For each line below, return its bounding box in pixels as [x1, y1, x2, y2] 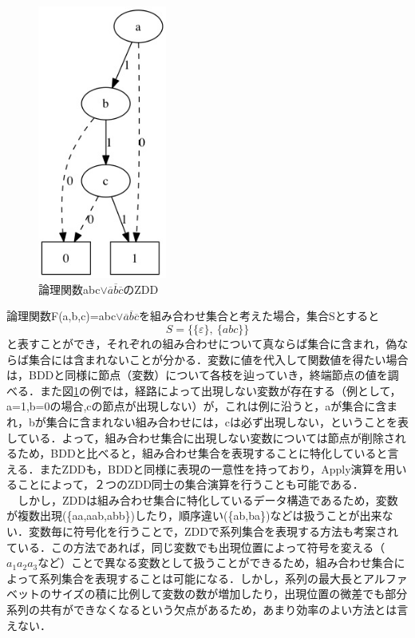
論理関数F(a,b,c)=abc [6, 307, 117, 324]
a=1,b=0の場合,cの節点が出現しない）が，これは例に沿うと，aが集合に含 [6, 398, 387, 414]
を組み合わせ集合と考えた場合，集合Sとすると [138, 307, 380, 324]
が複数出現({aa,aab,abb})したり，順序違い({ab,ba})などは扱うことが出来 [6, 507, 382, 524]
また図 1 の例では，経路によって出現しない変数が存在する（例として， [39, 382, 401, 398]
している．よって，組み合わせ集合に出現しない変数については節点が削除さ [6, 429, 395, 446]
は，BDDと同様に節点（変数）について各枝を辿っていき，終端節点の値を [6, 367, 388, 383]
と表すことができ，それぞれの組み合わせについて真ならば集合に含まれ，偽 [6, 335, 397, 351]
